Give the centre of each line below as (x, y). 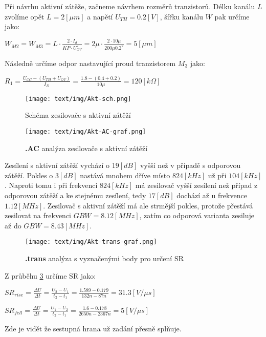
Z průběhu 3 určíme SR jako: (50, 275)
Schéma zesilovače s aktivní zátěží (78, 115)
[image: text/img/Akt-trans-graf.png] (91, 242)
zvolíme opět (25, 16)
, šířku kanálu (181, 16)
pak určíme (232, 16)
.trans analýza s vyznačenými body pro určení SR (104, 258)
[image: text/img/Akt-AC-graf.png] (86, 131)
